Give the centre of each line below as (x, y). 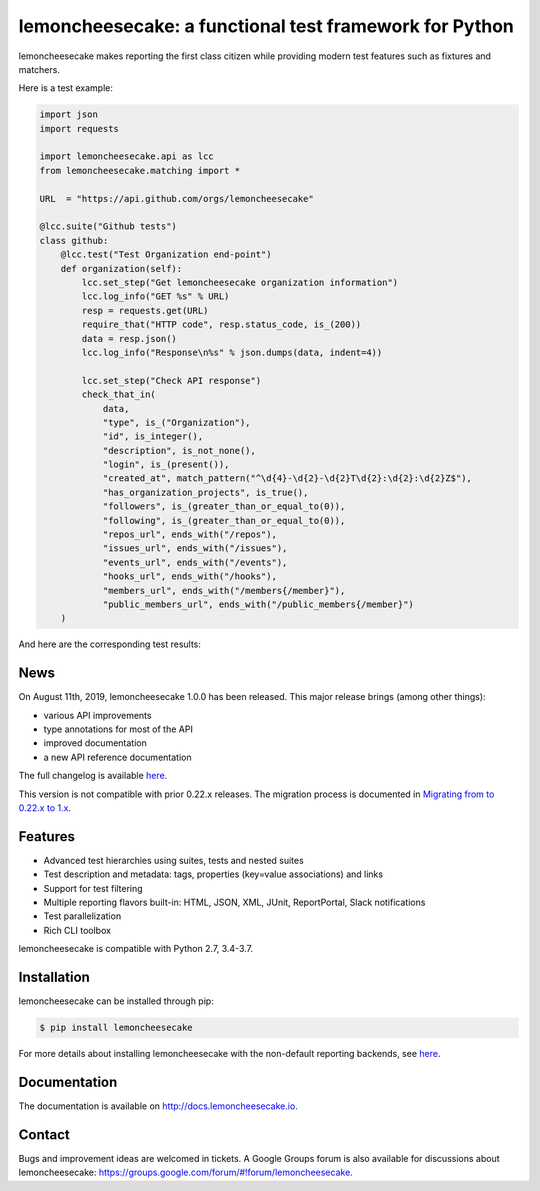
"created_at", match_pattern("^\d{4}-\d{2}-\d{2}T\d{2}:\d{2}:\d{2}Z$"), (287, 478)
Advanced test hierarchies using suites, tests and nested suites (173, 860)
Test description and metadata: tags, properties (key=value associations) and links (213, 874)
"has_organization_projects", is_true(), (205, 492)
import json (69, 114)
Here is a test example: (66, 88)
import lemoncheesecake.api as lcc (126, 156)
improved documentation (95, 743)
